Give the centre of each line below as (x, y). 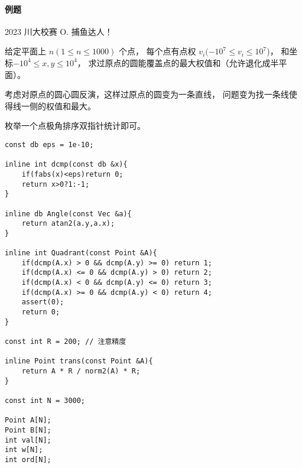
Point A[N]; (28, 420)
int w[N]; (24, 450)
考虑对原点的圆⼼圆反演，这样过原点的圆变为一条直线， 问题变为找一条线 (147, 94)
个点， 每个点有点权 (157, 51)
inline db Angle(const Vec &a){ (68, 214)
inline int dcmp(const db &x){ (66, 165)
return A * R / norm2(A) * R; (81, 371)
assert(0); (43, 302)
